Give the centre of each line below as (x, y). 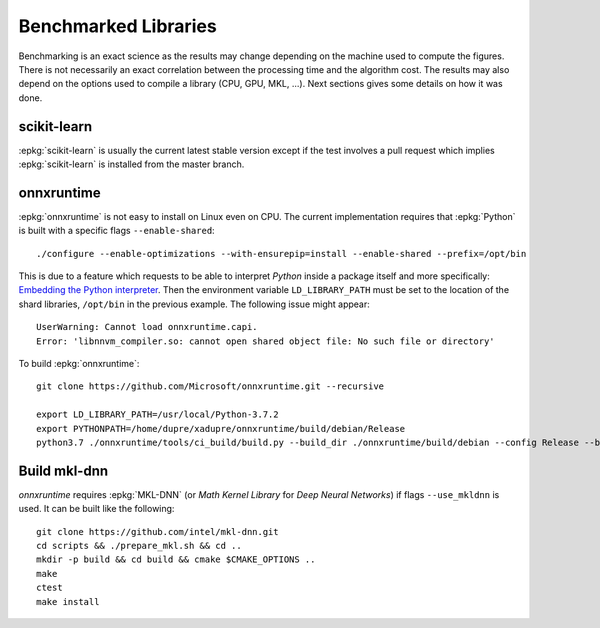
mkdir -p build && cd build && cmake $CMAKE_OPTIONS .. (176, 559)
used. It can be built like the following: (96, 509)
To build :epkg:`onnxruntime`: (79, 364)
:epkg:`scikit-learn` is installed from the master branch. (131, 164)
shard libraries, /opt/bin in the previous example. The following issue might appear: (194, 304)
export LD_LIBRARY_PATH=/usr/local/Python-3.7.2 (157, 414)
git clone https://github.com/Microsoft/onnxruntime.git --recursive (210, 386)
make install (68, 601)
